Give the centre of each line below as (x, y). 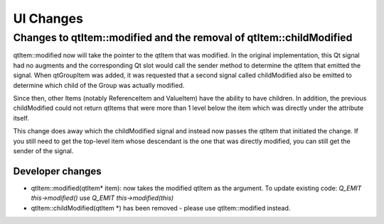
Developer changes (58, 171)
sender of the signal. (43, 151)
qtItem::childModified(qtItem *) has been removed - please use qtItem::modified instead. (161, 208)
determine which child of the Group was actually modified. (99, 85)
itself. (21, 118)
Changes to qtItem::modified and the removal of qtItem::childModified (183, 38)
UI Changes (48, 18)
